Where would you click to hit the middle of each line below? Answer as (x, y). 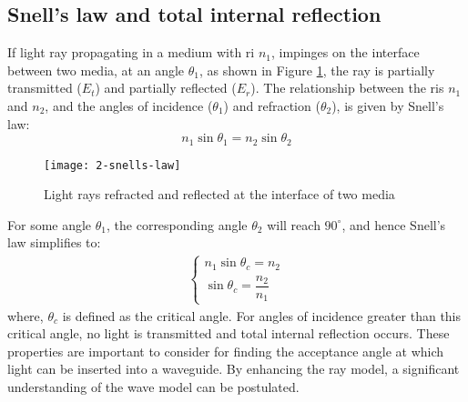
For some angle (50, 224)
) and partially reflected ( (166, 88)
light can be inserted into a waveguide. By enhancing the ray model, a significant (234, 369)
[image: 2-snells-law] (112, 165)
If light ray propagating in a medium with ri (131, 52)
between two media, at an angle (96, 70)
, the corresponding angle (177, 224)
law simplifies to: (54, 242)
